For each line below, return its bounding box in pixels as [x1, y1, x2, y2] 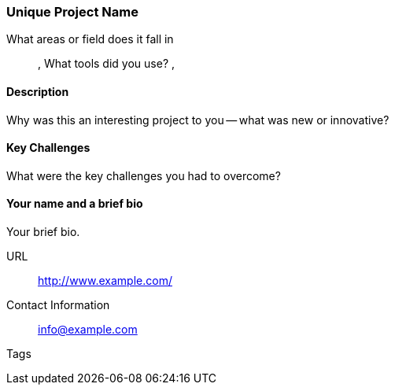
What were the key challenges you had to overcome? [6, 168, 281, 183]
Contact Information [6, 298, 110, 312]
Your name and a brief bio [6, 197, 143, 211]
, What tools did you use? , [38, 57, 175, 71]
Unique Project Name [6, 4, 138, 20]
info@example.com [38, 323, 138, 337]
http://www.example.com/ [38, 274, 172, 288]
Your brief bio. [6, 225, 80, 239]
